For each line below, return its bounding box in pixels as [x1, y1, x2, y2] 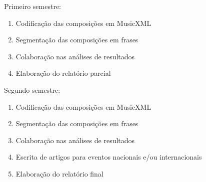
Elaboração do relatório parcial [15, 68, 111, 78]
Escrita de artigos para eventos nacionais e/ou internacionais [15, 152, 202, 162]
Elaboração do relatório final [15, 168, 103, 179]
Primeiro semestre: [4, 1, 61, 11]
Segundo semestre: [4, 84, 60, 95]
